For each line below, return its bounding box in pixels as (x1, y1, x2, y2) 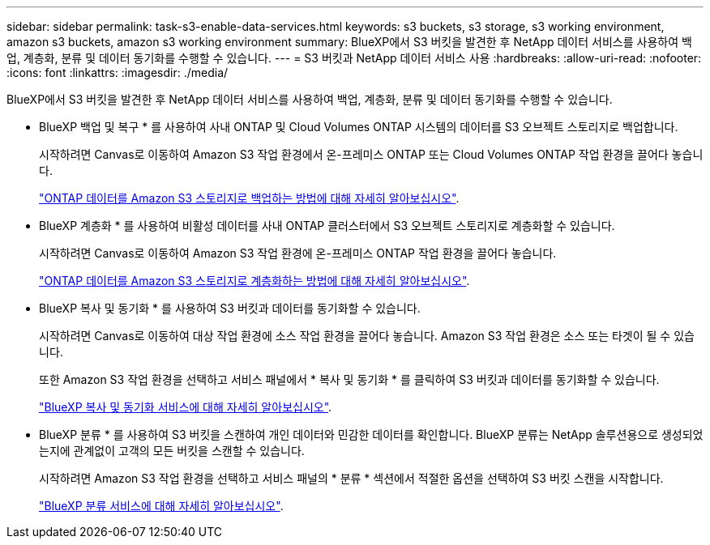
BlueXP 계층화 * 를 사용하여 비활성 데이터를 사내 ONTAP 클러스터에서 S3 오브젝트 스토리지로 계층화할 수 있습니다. (39, 219, 615, 232)
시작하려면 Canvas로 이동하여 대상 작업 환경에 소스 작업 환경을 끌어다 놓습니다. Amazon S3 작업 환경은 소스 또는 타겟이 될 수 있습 (39, 329, 695, 343)
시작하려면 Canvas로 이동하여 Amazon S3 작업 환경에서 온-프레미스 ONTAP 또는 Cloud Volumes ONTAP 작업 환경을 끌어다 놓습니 (39, 147, 704, 161)
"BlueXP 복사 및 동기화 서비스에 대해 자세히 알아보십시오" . (39, 400, 332, 414)
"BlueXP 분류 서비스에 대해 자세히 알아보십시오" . (39, 499, 284, 513)
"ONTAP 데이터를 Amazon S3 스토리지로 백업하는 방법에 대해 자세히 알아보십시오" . (39, 191, 460, 205)
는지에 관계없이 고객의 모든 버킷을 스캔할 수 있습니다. (39, 444, 305, 458)
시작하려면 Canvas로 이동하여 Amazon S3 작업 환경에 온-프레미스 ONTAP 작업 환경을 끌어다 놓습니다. (39, 246, 557, 260)
